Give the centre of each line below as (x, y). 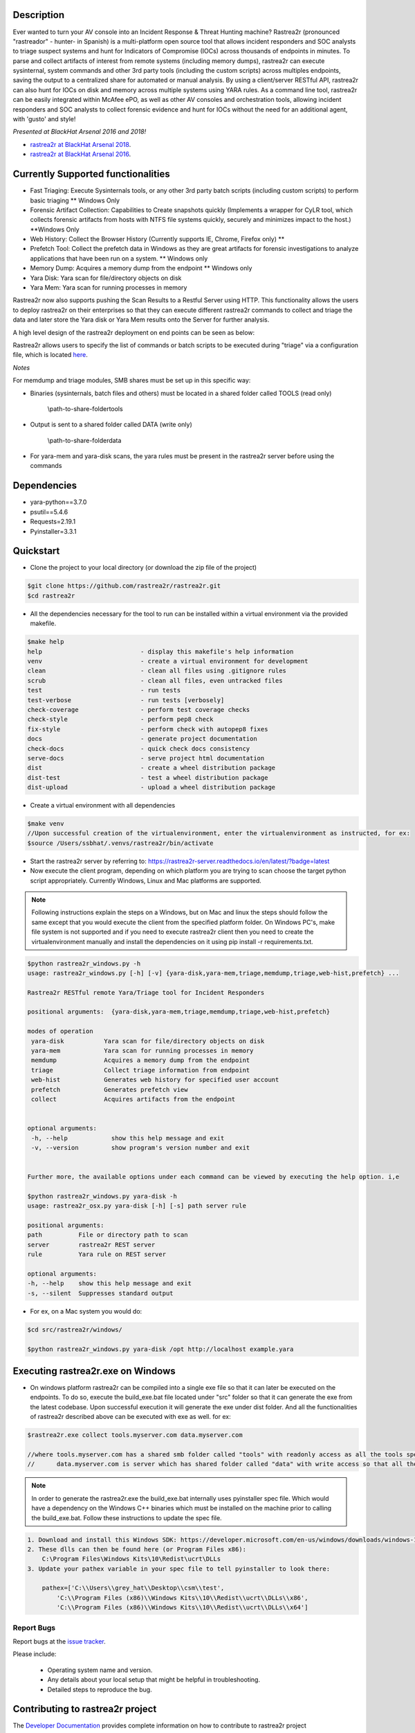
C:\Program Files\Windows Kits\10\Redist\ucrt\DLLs (131, 1559)
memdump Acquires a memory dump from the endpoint (141, 1060)
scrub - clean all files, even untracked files (155, 680)
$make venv (46, 824)
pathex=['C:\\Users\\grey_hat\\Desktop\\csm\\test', (133, 1588)
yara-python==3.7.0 (58, 502)
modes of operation (60, 1031)
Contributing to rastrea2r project (85, 1709)
